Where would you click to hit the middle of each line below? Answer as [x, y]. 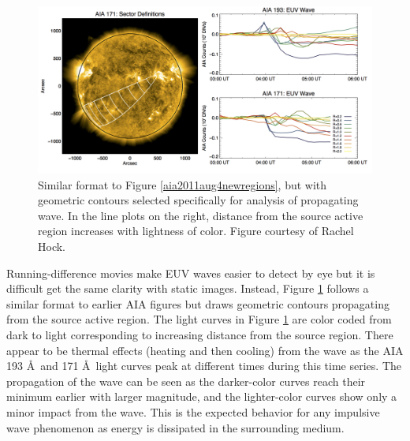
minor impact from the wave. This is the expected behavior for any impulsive [193, 411]
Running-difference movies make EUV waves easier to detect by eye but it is [191, 273]
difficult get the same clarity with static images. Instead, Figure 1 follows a [188, 288]
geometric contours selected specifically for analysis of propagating [198, 200]
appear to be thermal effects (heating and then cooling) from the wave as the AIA [205, 350]
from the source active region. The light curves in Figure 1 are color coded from [199, 319]
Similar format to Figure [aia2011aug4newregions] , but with [183, 184]
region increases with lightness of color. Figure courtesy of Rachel [196, 231]
